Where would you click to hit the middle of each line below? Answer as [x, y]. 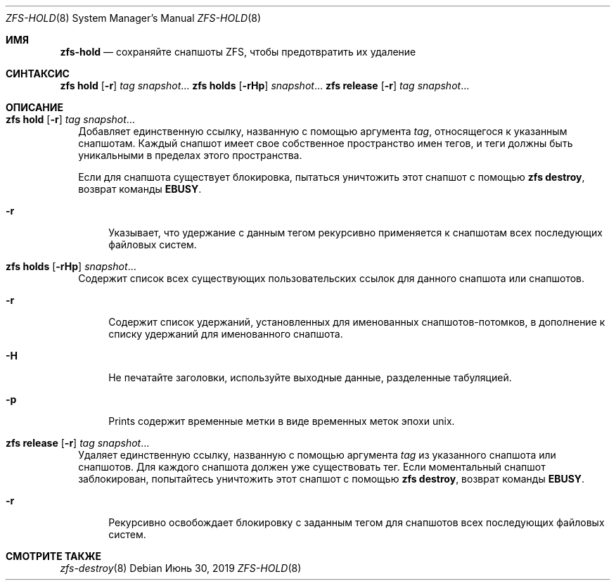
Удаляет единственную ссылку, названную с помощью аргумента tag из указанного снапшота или [317, 455]
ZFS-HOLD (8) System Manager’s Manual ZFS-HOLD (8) [134, 18]
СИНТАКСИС [38, 74]
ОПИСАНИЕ [34, 107]
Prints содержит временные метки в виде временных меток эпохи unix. [282, 421]
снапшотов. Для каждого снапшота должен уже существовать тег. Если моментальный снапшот [312, 467]
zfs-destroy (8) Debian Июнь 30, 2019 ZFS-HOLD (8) [181, 568]
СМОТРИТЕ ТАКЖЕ [54, 556]
